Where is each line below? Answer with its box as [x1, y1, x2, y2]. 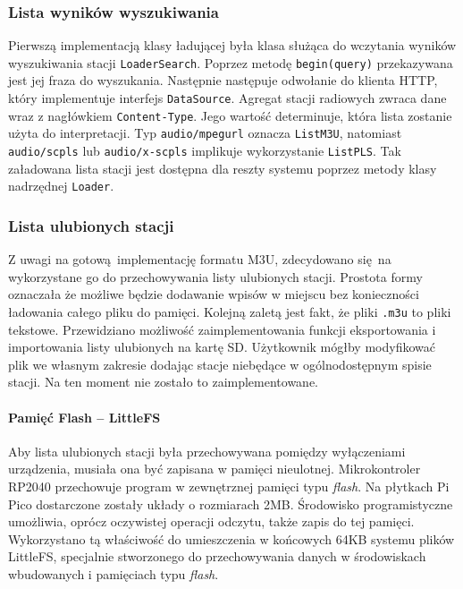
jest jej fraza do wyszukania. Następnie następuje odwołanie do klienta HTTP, [8, 71, 438, 90]
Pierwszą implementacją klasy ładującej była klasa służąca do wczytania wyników [8, 36, 457, 55]
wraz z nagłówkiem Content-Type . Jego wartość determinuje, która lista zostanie [8, 106, 452, 124]
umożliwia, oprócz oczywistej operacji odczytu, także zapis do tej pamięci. [8, 512, 415, 531]
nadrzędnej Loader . [8, 176, 114, 195]
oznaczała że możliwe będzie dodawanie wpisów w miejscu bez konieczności [8, 285, 419, 303]
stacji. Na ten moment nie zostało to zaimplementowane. [8, 372, 319, 391]
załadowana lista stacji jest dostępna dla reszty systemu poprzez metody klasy [8, 158, 437, 177]
